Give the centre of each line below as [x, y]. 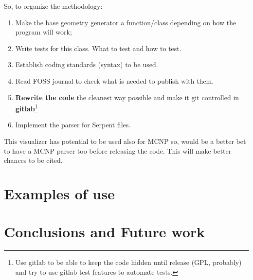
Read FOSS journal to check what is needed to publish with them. [115, 80]
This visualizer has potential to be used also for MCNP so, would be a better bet [125, 141]
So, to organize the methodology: [53, 6]
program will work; [44, 32]
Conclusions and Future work [105, 232]
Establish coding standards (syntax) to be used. [87, 64]
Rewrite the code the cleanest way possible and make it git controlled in [127, 97]
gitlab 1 [27, 108]
